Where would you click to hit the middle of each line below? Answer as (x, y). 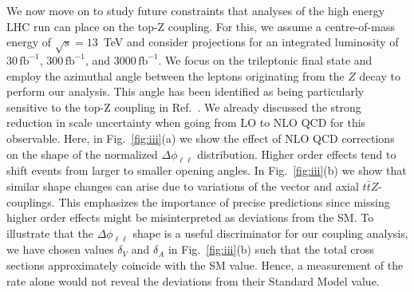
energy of (29, 42)
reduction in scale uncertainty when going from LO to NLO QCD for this (186, 122)
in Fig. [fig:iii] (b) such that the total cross (271, 249)
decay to (380, 75)
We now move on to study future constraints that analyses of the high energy (196, 10)
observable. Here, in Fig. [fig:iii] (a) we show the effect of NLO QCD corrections (201, 138)
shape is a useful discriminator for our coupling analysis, (270, 233)
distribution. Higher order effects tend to (297, 154)
